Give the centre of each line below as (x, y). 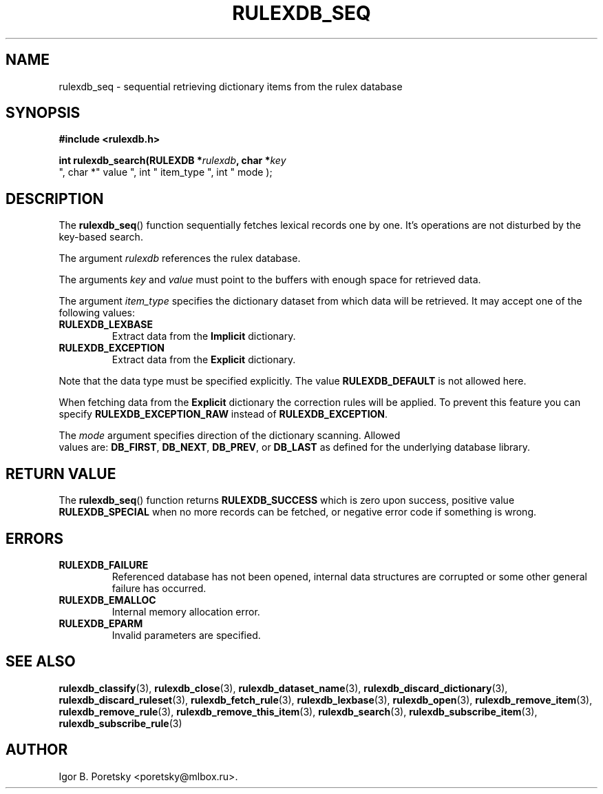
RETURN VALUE (61, 474)
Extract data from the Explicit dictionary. (204, 360)
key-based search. (101, 237)
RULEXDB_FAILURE (104, 564)
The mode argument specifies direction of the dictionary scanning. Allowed (230, 436)
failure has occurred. (159, 588)
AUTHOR (37, 750)
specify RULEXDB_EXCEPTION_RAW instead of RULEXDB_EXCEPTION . (223, 414)
